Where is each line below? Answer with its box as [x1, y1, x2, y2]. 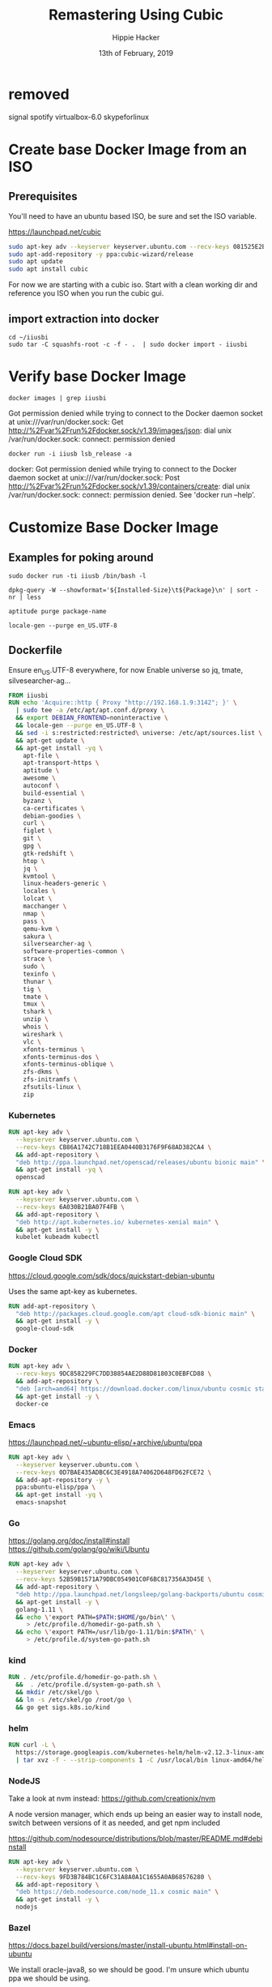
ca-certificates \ [23, 804, 85, 812]
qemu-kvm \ [23, 925, 60, 933]
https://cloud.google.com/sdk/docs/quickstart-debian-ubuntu [8, 1271, 215, 1280]
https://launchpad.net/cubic [8, 227, 102, 237]
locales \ [23, 887, 57, 895]
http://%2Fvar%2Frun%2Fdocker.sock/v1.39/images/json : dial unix [8, 425, 232, 435]
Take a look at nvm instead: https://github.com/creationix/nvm [8, 1793, 216, 1803]
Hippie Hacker [112, 32, 160, 42]
